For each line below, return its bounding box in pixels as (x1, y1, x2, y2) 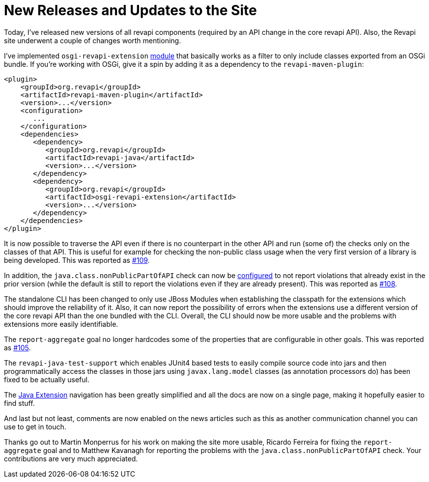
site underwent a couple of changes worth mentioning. (4, 36, 181, 45)
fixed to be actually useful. (4, 375, 89, 384)
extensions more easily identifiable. (4, 319, 118, 328)
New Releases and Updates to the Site (4, 2, 257, 19)
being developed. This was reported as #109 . (4, 255, 150, 264)
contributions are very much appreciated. (4, 454, 138, 463)
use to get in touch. (4, 422, 66, 431)
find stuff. (4, 398, 35, 407)
